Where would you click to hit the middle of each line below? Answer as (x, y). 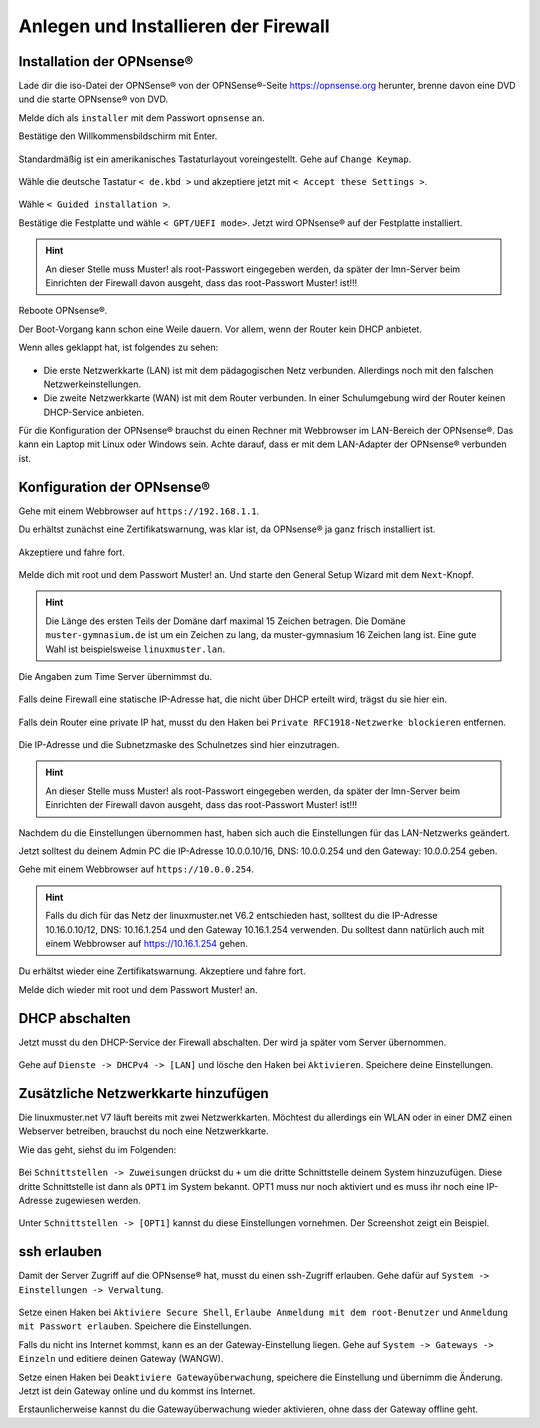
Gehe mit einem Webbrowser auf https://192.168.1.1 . (139, 511)
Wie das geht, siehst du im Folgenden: (97, 1149)
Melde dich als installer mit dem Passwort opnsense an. (141, 117)
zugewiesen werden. (98, 1200)
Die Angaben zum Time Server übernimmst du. (115, 676)
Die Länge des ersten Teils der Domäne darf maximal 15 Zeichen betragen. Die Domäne (225, 621)
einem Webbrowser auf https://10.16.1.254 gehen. (147, 943)
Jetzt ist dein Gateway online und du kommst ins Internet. (137, 1391)
